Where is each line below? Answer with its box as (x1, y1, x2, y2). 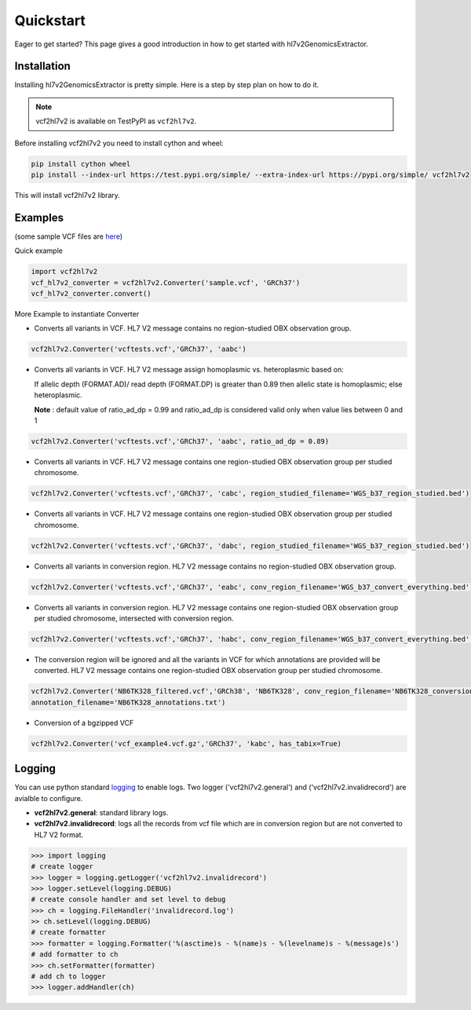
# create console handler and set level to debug (31, 895, 226, 904)
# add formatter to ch (31, 950, 119, 959)
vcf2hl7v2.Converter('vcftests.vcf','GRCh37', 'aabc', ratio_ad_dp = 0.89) (31, 437, 330, 445)
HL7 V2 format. (34, 829, 84, 840)
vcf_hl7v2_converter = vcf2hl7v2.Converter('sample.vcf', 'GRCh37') (31, 278, 301, 287)
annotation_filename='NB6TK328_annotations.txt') (31, 697, 226, 707)
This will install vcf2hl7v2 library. (14, 190, 121, 199)
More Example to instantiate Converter (14, 309, 140, 319)
